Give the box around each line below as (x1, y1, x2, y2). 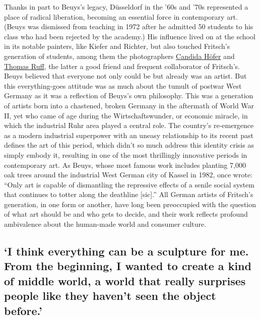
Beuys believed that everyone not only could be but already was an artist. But (4, 71, 247, 81)
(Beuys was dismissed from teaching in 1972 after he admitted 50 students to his (4, 21, 253, 32)
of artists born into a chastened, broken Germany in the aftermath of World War (4, 100, 254, 110)
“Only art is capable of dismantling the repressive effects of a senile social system (4, 179, 254, 189)
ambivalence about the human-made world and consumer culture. (4, 219, 207, 229)
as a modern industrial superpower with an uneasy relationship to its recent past (4, 130, 254, 140)
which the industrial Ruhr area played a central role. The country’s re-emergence (4, 120, 254, 131)
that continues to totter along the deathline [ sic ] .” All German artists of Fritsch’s (4, 189, 253, 200)
